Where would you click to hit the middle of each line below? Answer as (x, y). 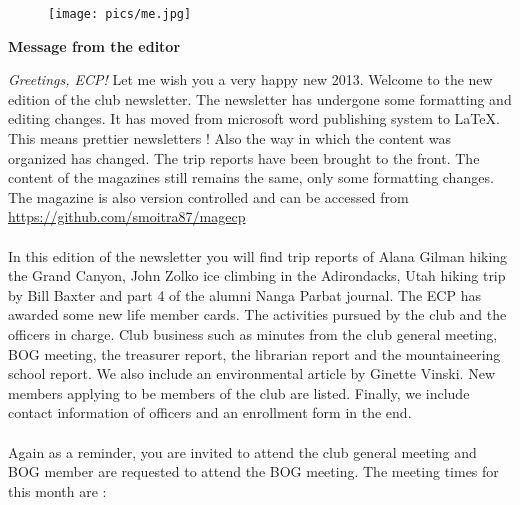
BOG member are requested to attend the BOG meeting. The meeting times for (253, 471)
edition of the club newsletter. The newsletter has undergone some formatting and (260, 98)
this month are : (57, 490)
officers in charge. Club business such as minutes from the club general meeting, (253, 333)
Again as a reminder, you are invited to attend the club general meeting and (242, 451)
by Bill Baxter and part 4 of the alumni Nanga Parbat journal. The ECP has (244, 294)
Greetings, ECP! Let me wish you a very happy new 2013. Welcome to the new (250, 79)
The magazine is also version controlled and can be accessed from (208, 196)
